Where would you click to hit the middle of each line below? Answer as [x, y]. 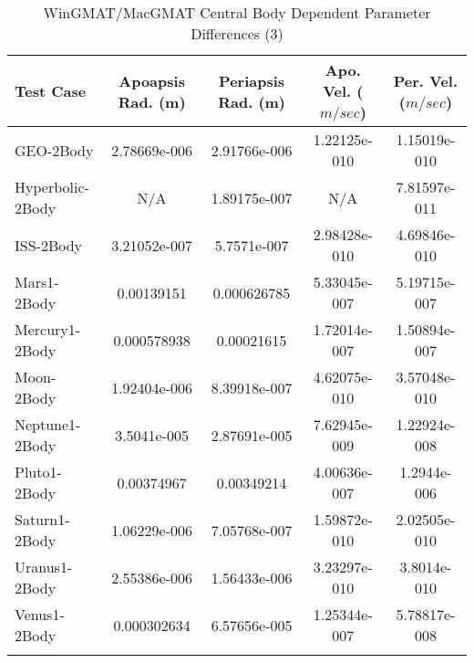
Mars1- [37, 282]
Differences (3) [237, 33]
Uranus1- [44, 567]
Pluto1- [38, 472]
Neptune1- [48, 424]
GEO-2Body [54, 150]
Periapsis [252, 80]
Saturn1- [42, 519]
